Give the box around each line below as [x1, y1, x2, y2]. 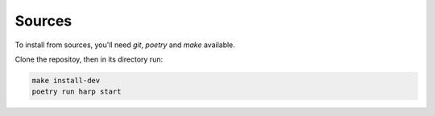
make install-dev [31, 76, 101, 85]
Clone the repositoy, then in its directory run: [14, 54, 164, 64]
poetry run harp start [31, 87, 122, 96]
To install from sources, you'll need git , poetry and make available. [14, 40, 235, 50]
